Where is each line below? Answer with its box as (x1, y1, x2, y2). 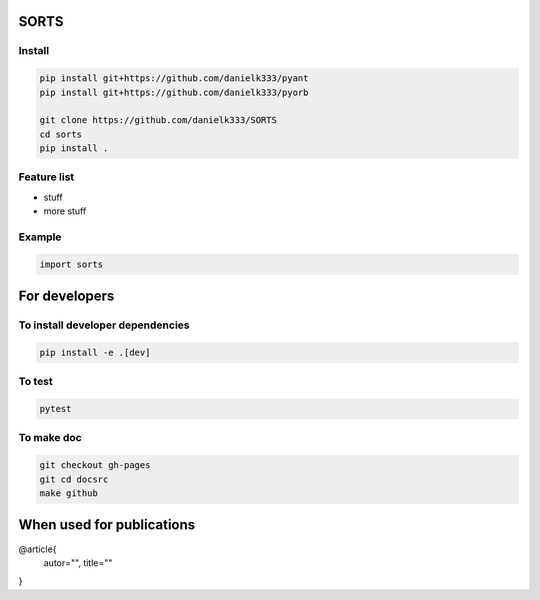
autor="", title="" (43, 556, 113, 569)
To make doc (18, 431, 82, 445)
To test (18, 375, 54, 389)
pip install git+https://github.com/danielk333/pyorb (39, 86, 309, 98)
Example (18, 230, 62, 244)
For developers (18, 288, 115, 305)
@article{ (18, 543, 57, 555)
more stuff (43, 205, 87, 217)
